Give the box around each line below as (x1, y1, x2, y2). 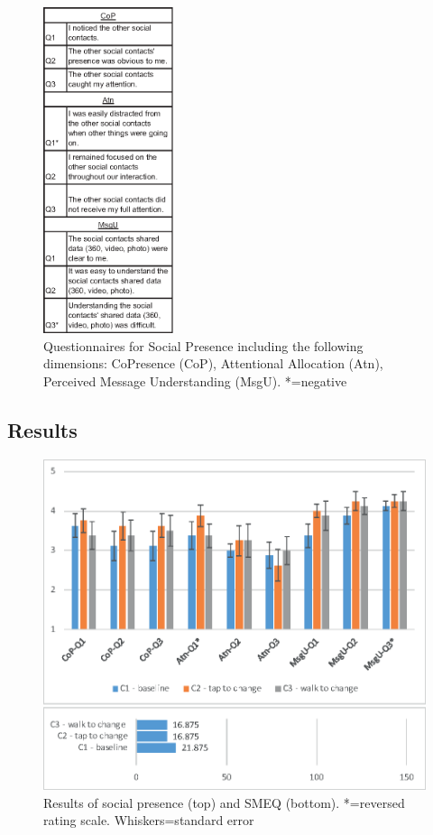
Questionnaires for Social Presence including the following (43, 336, 364, 355)
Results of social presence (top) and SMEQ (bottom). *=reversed (43, 793, 405, 812)
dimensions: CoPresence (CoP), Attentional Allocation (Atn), (43, 354, 383, 373)
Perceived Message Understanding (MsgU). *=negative (43, 371, 347, 390)
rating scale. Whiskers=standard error (43, 811, 254, 830)
